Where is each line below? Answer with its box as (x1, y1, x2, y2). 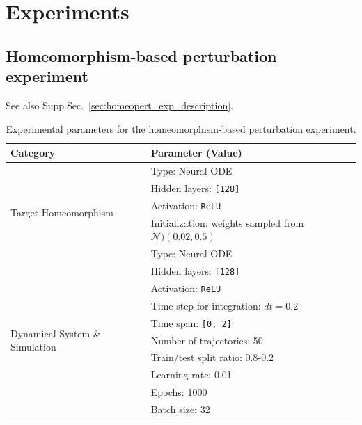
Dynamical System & (10, 326, 101, 340)
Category (10, 145, 56, 160)
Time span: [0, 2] (150, 315, 232, 330)
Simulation (10, 339, 56, 354)
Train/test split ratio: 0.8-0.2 (150, 350, 274, 364)
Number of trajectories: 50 (150, 332, 263, 347)
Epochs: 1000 (150, 385, 207, 399)
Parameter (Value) (150, 145, 242, 160)
